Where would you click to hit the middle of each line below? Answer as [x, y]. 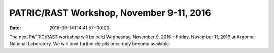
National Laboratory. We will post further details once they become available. [90, 44]
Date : [15, 28]
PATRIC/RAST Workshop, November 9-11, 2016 [110, 13]
